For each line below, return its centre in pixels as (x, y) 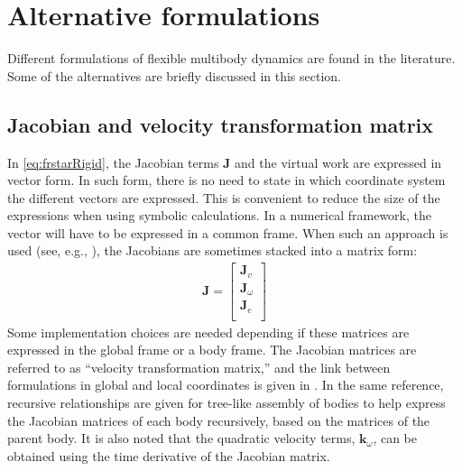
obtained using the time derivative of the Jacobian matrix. (169, 455)
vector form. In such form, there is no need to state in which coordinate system (226, 180)
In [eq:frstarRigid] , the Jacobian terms (113, 162)
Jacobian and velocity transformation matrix (221, 124)
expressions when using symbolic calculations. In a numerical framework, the (219, 215)
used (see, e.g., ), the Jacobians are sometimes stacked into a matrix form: (213, 250)
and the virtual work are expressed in (338, 162)
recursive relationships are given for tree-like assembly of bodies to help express (226, 402)
